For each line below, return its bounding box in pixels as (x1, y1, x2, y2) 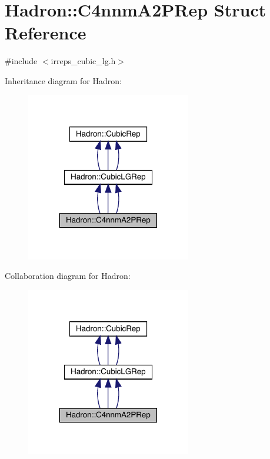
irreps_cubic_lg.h (51, 55, 116, 67)
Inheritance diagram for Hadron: (5, 74, 122, 87)
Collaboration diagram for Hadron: (5, 270, 131, 282)
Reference (5, 21, 86, 45)
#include (5, 55, 38, 67)
